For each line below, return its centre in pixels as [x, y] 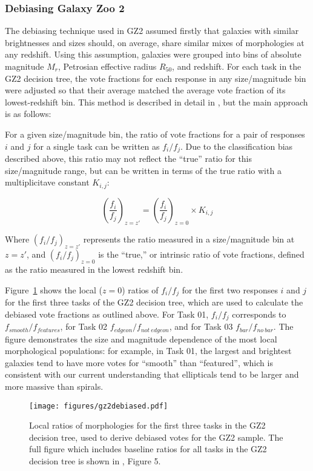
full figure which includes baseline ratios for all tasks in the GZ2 [148, 449]
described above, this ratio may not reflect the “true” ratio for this [129, 159]
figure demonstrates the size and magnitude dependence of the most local [141, 339]
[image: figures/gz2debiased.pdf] [99, 406]
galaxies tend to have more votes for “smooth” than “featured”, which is [139, 362]
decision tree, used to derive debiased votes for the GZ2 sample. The [156, 437]
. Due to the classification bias [236, 146]
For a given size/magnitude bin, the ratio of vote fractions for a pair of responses [155, 134]
